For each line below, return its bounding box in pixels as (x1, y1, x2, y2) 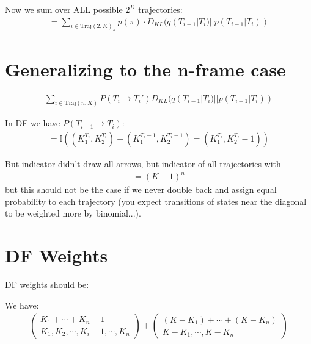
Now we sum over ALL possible (5, 3, 123, 15)
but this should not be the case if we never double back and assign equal (5, 183, 277, 196)
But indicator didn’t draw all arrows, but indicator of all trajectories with (5, 157, 281, 170)
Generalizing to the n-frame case (5, 56, 286, 81)
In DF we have (5, 116, 60, 129)
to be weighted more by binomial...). (5, 207, 141, 220)
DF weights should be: (5, 278, 89, 291)
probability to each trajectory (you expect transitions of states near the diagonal (5, 195, 307, 207)
